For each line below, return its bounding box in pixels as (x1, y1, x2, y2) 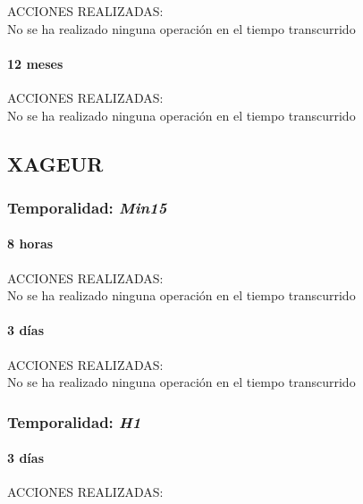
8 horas (7, 234, 54, 253)
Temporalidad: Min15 (7, 196, 167, 218)
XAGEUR (7, 149, 104, 177)
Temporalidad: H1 (7, 410, 141, 433)
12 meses (7, 54, 63, 72)
